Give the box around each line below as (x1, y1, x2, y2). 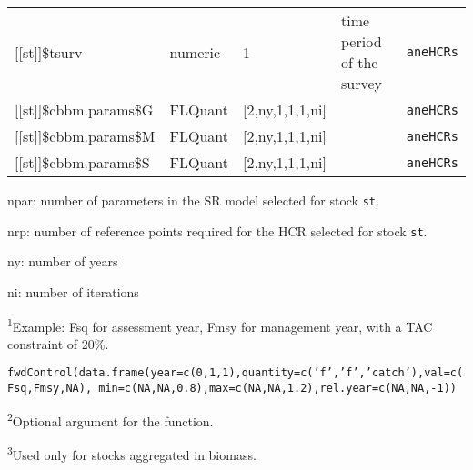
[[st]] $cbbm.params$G (15, 99, 154, 120)
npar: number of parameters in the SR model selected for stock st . (7, 191, 379, 209)
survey (341, 73, 383, 94)
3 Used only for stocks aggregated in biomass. (7, 442, 257, 464)
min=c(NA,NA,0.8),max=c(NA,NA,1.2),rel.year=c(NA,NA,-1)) (98, 382, 457, 395)
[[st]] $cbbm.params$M (15, 125, 156, 146)
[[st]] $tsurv (15, 41, 83, 63)
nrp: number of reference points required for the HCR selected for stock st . (7, 221, 428, 240)
